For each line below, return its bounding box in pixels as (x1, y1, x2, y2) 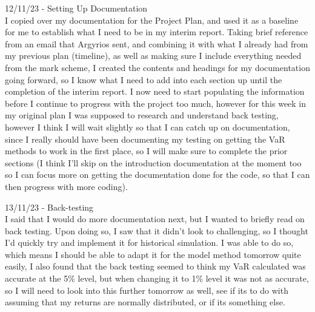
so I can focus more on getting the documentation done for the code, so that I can (5, 168, 310, 181)
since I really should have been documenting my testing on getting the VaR (5, 132, 285, 145)
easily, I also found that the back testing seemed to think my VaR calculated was (5, 260, 306, 273)
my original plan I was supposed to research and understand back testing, (5, 109, 279, 121)
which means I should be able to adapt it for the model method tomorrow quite (5, 248, 301, 260)
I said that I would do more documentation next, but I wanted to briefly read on (5, 212, 305, 225)
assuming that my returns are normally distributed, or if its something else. (5, 296, 285, 308)
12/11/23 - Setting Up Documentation (5, 2, 148, 14)
